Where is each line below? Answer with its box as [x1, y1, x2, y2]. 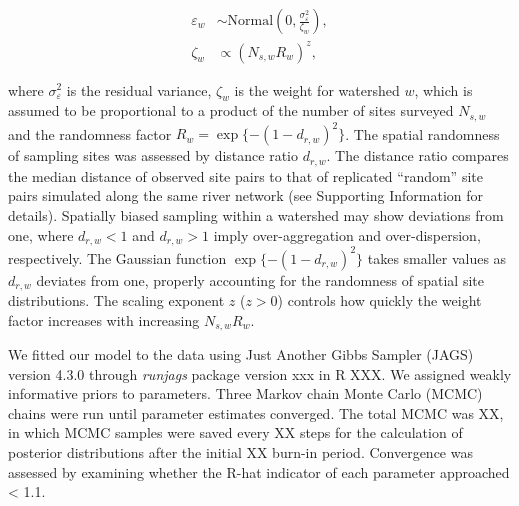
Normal [227, 14, 274, 29]
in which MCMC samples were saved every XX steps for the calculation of [8, 422, 463, 443]
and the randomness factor [8, 123, 172, 144]
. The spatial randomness [345, 123, 500, 144]
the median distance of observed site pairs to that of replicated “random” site [8, 165, 483, 186]
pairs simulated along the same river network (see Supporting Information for [8, 185, 484, 206]
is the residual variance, [66, 79, 212, 100]
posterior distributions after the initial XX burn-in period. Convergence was [8, 441, 473, 462]
